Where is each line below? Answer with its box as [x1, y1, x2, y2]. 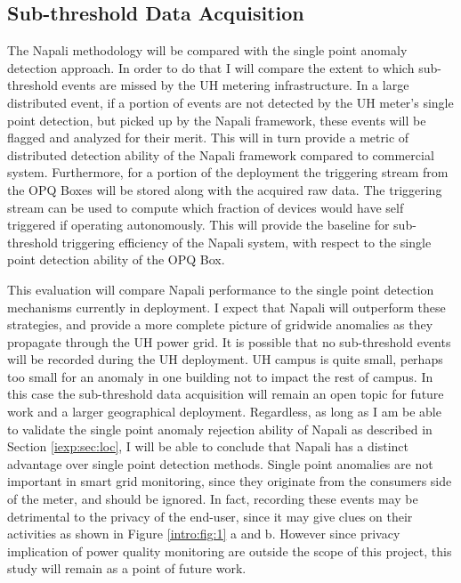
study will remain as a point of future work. [7, 559, 247, 578]
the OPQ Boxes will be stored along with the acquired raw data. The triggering [7, 180, 442, 198]
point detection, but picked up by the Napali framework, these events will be [7, 110, 426, 129]
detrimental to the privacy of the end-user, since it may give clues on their [7, 506, 413, 525]
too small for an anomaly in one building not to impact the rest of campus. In [7, 367, 433, 385]
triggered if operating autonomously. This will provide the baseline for [7, 215, 390, 234]
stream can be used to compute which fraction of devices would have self [7, 198, 404, 216]
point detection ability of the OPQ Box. [7, 250, 225, 269]
